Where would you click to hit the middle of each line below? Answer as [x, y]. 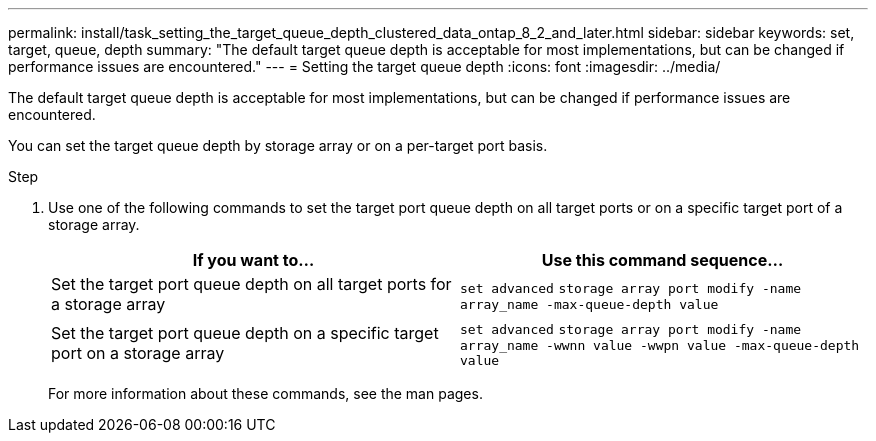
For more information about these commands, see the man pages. [265, 393]
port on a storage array [138, 353]
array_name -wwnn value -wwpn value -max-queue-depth [660, 345]
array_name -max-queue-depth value [589, 304]
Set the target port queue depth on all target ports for [251, 284]
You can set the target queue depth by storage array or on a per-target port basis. [278, 145]
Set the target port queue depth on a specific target [245, 333]
